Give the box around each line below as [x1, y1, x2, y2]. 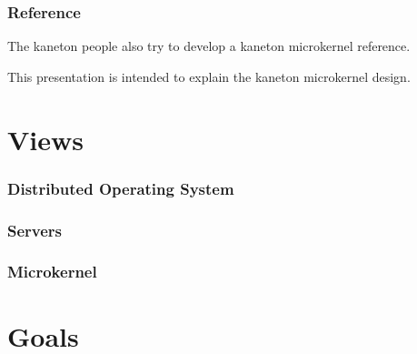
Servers [7, 218, 63, 241]
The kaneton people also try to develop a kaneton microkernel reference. [7, 36, 411, 56]
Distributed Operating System [7, 177, 234, 199]
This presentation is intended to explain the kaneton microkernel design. [7, 66, 411, 86]
